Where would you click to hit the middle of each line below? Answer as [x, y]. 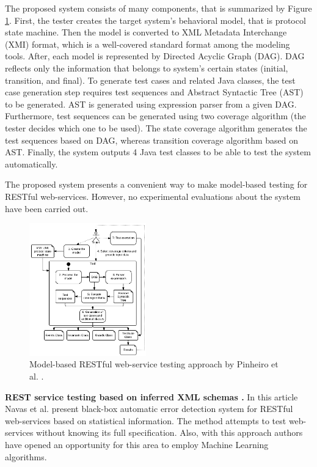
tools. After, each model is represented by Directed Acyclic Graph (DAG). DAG [155, 56]
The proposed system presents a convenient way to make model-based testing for [156, 184]
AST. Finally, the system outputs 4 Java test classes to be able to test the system [158, 152]
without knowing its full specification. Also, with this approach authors [169, 432]
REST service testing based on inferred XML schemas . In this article [151, 396]
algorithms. [26, 456]
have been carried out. [47, 208]
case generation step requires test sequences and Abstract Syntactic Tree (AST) [154, 92]
